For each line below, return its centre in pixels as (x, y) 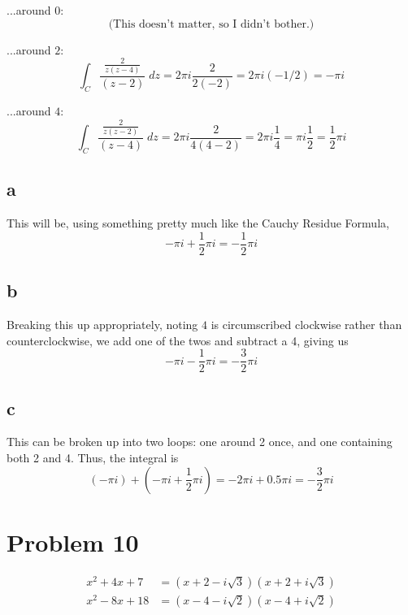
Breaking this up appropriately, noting (102, 324)
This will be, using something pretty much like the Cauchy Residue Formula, (198, 223)
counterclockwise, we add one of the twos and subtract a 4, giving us (178, 340)
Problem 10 (73, 541)
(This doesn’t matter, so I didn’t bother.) (211, 24)
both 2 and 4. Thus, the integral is (93, 458)
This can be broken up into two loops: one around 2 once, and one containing (200, 442)
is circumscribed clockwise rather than (306, 324)
